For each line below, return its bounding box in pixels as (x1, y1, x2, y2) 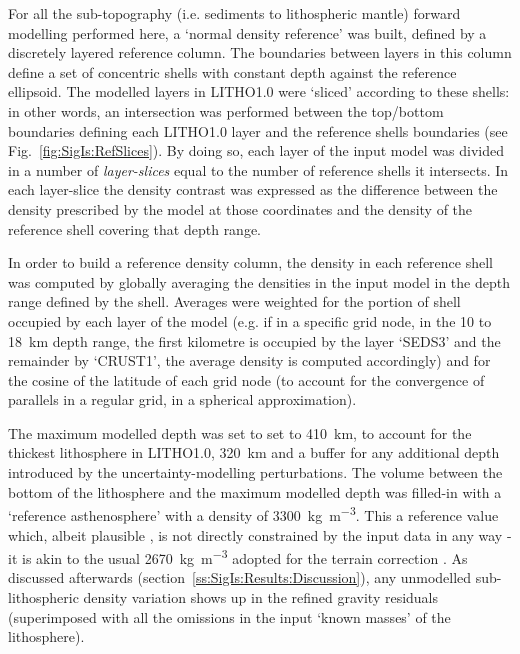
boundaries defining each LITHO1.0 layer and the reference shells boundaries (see (8, 120, 508, 141)
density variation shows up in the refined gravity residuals (83, 586, 439, 607)
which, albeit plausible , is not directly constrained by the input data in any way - (8, 524, 512, 545)
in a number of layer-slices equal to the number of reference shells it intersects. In (8, 159, 509, 180)
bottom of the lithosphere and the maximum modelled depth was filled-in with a (8, 481, 502, 502)
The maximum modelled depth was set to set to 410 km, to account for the (8, 422, 472, 443)
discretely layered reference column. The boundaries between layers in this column (8, 42, 512, 63)
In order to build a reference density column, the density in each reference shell (8, 252, 494, 273)
